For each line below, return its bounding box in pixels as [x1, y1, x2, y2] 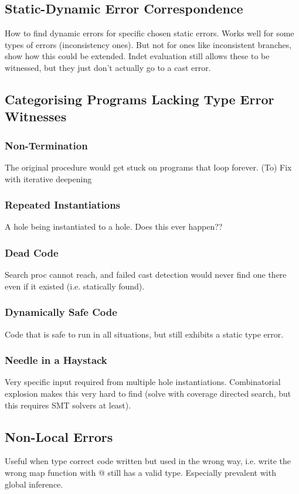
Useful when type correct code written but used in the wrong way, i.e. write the [5, 455, 291, 467]
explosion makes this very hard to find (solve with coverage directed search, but [5, 387, 291, 399]
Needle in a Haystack [5, 353, 107, 367]
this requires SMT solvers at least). [5, 398, 131, 411]
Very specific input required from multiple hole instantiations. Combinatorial [5, 376, 281, 388]
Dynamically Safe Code [5, 305, 117, 319]
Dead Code [5, 245, 59, 260]
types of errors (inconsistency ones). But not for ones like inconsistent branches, [5, 38, 292, 50]
